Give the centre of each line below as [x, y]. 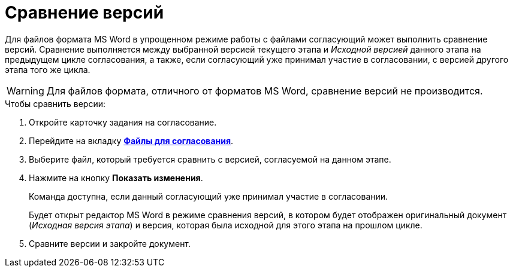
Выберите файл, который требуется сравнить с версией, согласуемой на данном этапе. [210, 159]
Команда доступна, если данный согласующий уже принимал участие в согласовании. [209, 196]
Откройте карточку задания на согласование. [123, 122]
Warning [25, 91]
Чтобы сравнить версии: [55, 103]
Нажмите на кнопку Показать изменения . [116, 178]
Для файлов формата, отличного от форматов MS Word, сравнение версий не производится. [265, 91]
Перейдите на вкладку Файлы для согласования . [131, 140]
